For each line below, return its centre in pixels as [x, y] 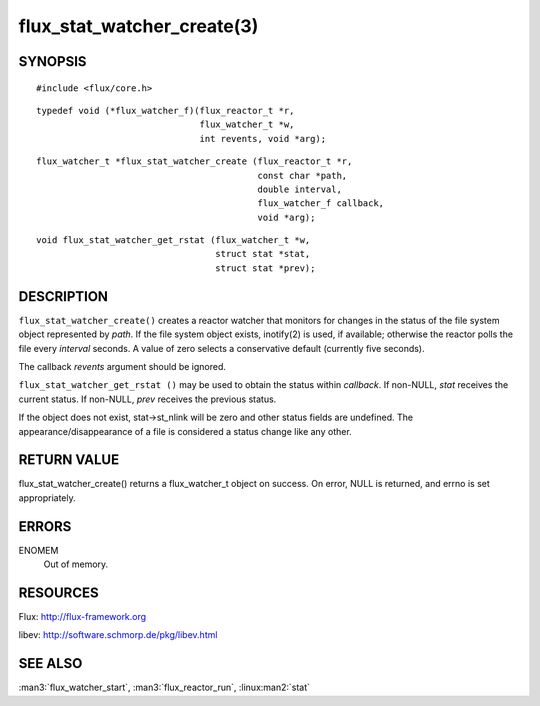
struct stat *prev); [265, 268]
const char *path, [302, 175]
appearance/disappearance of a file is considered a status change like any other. [185, 431]
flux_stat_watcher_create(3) [138, 26]
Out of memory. [76, 564]
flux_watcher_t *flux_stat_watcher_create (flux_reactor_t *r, [194, 161]
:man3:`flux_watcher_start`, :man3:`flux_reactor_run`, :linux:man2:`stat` [164, 687]
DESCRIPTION [63, 296]
